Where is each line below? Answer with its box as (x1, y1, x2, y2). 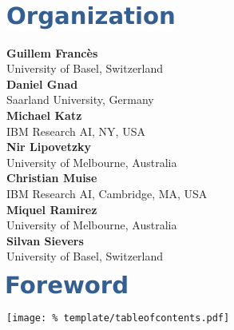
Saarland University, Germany (6, 91, 154, 108)
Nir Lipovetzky (6, 138, 92, 155)
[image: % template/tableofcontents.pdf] (6, 312, 230, 324)
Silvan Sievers (6, 232, 84, 248)
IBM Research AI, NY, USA (6, 122, 145, 139)
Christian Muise (6, 169, 97, 186)
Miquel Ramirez (6, 201, 97, 217)
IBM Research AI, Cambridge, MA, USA (6, 185, 208, 201)
